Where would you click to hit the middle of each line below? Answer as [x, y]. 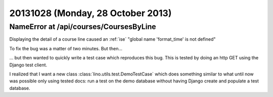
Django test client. [28, 65]
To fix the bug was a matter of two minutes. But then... [66, 48]
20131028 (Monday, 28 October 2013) [90, 13]
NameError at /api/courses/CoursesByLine [83, 27]
